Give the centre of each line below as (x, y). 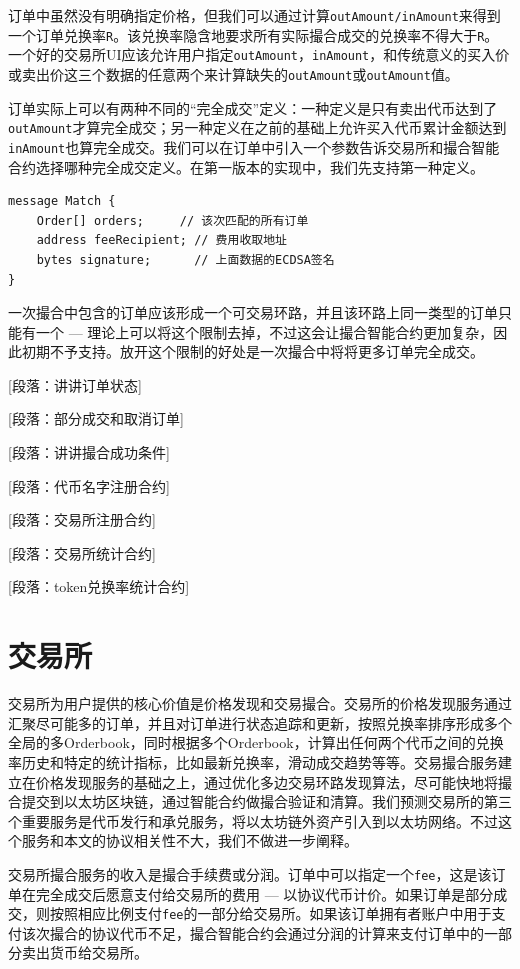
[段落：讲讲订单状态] (75, 384)
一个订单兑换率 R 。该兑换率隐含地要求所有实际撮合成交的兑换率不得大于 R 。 (253, 34)
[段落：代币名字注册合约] (89, 485)
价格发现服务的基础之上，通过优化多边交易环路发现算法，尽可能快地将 (266, 781)
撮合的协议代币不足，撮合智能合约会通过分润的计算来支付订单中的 (266, 932)
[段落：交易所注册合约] (82, 519)
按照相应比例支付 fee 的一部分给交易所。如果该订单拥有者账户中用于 (270, 913)
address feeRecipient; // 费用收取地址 (161, 240)
